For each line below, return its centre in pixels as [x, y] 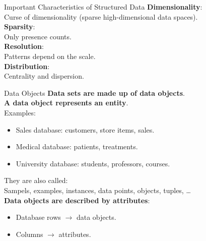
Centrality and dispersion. [44, 76]
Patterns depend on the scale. [50, 56]
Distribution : [27, 66]
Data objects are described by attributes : [77, 200]
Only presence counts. [38, 36]
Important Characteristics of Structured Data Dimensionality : [103, 7]
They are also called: [36, 180]
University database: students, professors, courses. [93, 163]
